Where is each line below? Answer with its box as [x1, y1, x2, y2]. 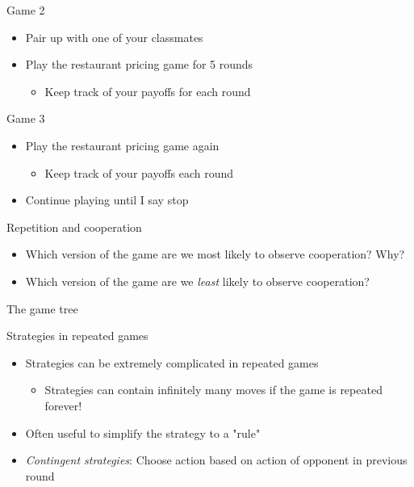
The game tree [6, 300, 78, 317]
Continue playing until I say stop [25, 191, 189, 208]
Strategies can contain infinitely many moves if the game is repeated [44, 381, 383, 398]
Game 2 [6, 2, 45, 18]
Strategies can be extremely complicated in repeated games [25, 354, 319, 371]
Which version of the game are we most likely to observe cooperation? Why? [25, 246, 405, 262]
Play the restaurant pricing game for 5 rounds [25, 56, 253, 73]
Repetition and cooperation [6, 218, 142, 235]
